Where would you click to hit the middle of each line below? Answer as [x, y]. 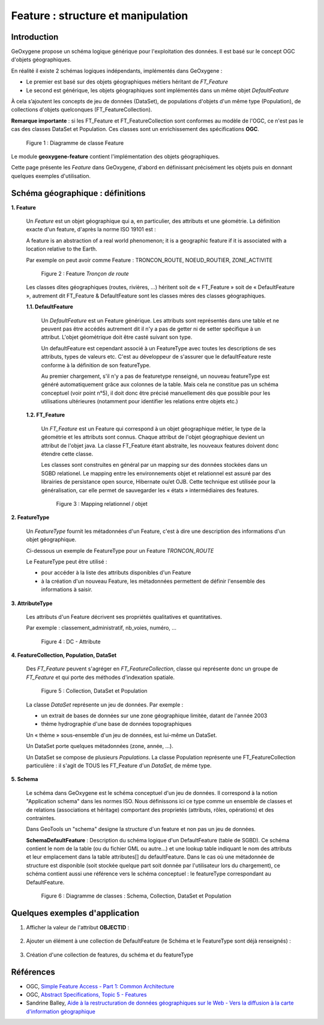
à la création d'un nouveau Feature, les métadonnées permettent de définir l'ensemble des [153, 581]
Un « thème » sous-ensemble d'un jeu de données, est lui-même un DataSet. [121, 735]
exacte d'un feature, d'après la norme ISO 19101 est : [91, 230]
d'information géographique [61, 1011]
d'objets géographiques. [41, 59]
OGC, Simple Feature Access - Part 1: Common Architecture [100, 986]
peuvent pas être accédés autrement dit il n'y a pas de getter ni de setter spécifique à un [151, 329]
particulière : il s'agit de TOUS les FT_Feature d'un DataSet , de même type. [119, 765]
